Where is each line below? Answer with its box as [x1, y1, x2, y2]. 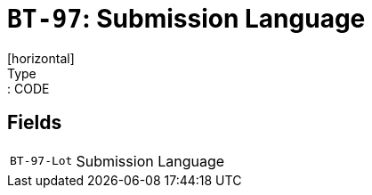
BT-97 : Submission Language [7, 4, 366, 34]
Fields [7, 111, 62, 134]
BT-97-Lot [10, 154, 73, 168]
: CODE [7, 80, 50, 96]
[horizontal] [7, 50, 75, 66]
